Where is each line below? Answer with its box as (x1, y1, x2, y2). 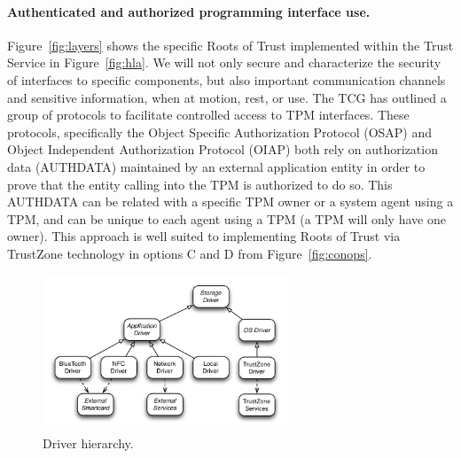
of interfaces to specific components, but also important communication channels (7, 70, 446, 89)
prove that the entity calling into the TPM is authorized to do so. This (7, 175, 393, 193)
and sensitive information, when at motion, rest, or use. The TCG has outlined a (7, 88, 447, 106)
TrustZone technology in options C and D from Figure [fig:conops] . (7, 244, 372, 262)
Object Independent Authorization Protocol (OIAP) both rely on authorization (7, 140, 438, 159)
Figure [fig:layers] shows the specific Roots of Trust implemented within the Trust (7, 35, 454, 54)
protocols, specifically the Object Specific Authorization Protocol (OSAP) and (7, 122, 433, 141)
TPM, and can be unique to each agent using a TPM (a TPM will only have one (7, 209, 446, 228)
